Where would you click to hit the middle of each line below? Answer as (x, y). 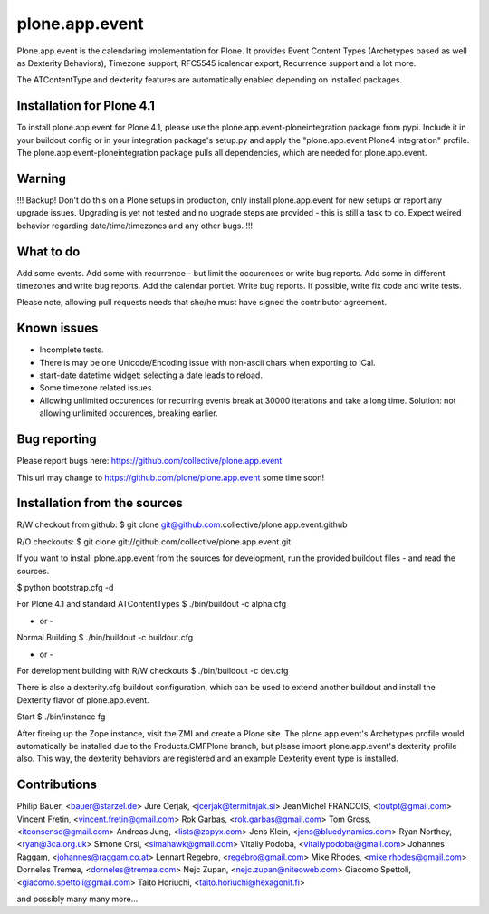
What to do (48, 251)
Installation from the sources (100, 503)
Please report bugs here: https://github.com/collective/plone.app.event (149, 461)
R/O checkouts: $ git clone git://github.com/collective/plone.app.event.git (154, 541)
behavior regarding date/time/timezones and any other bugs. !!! (135, 226)
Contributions (57, 785)
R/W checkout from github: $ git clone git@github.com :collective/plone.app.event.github (182, 524)
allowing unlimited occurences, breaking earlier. (129, 413)
